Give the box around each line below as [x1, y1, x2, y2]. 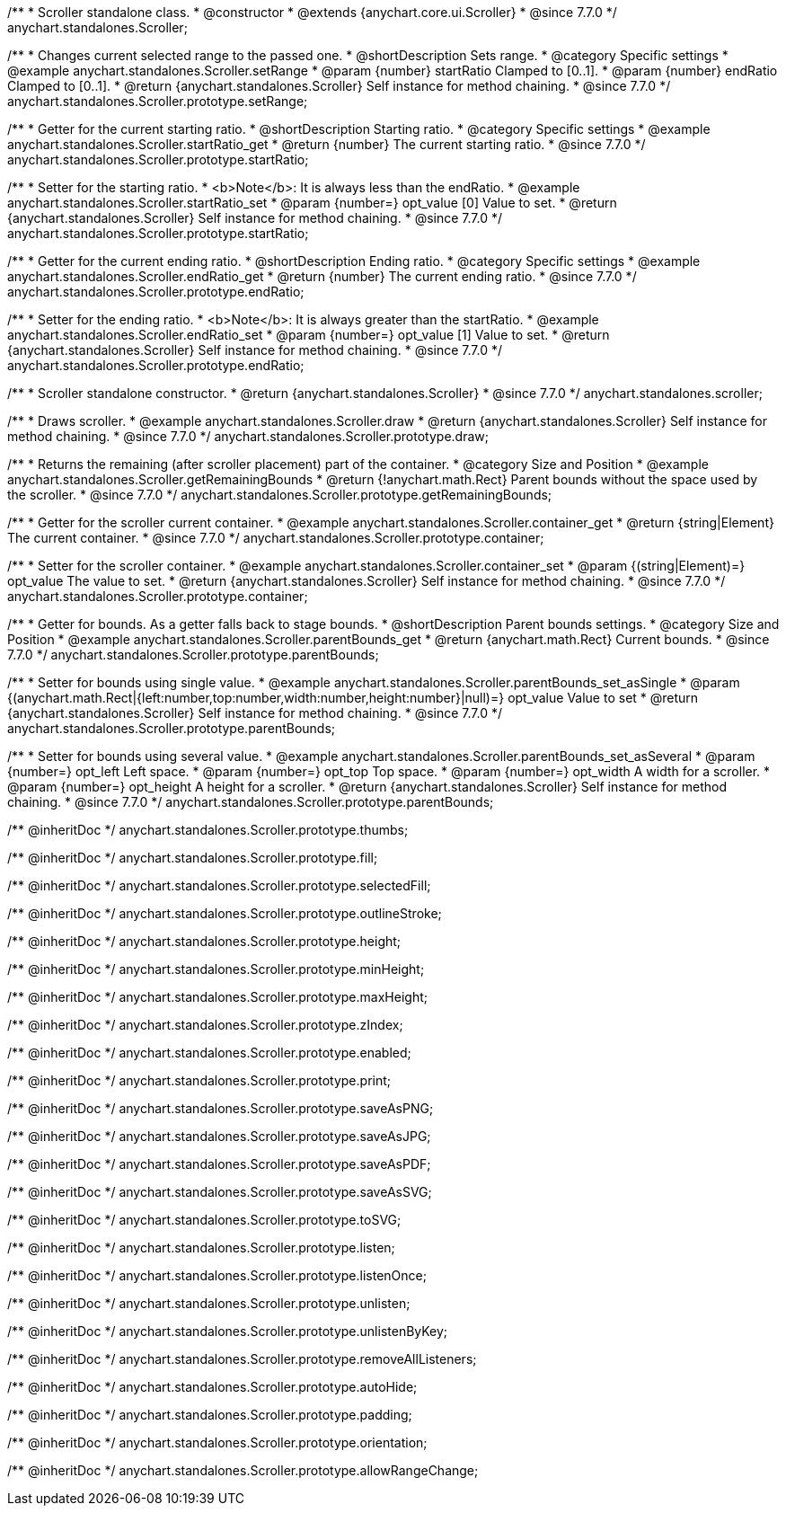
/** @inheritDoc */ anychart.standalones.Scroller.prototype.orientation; [7, 1435, 428, 1450]
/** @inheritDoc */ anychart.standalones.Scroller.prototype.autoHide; [7, 1379, 418, 1394]
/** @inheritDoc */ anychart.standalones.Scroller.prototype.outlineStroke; [7, 906, 442, 921]
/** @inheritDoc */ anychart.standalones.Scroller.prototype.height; [7, 933, 402, 949]
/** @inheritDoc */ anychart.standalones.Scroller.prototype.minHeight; [7, 961, 425, 977]
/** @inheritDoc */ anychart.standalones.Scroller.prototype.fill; [7, 850, 378, 865]
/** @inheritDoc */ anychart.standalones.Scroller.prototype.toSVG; [7, 1212, 402, 1227]
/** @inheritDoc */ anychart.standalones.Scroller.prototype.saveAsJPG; [7, 1128, 431, 1144]
